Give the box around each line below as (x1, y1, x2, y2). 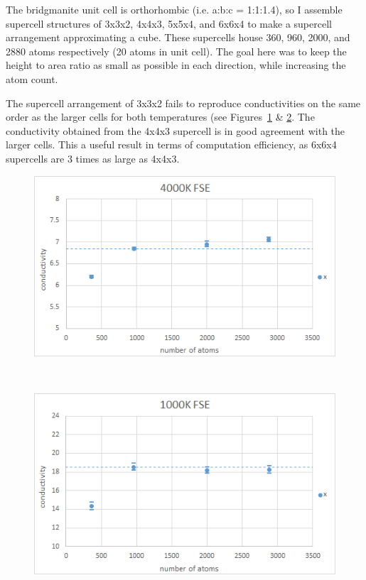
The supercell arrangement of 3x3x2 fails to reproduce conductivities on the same (6, 95, 361, 110)
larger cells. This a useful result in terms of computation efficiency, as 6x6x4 (6, 137, 337, 152)
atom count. (6, 71, 58, 86)
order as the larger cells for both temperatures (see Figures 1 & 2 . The (6, 109, 315, 124)
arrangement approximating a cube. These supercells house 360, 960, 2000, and (6, 30, 350, 45)
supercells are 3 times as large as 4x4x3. (6, 151, 180, 165)
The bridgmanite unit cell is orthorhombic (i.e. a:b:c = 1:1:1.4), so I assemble (6, 2, 343, 16)
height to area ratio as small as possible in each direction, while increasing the (6, 58, 346, 72)
